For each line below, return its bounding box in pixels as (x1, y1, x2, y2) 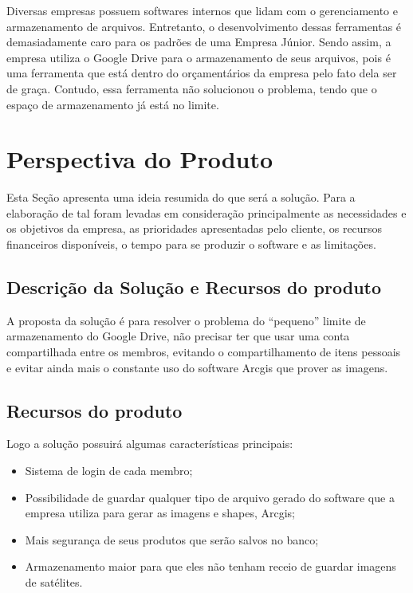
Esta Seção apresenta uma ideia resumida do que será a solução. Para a (6, 189, 356, 206)
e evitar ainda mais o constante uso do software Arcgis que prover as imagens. (6, 359, 388, 375)
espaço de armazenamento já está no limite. (6, 96, 219, 112)
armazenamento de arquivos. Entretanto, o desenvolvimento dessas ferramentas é (6, 18, 402, 34)
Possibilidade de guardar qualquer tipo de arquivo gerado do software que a (25, 489, 395, 505)
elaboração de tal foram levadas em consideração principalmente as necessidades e (6, 204, 407, 221)
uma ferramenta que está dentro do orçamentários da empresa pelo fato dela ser (6, 65, 397, 81)
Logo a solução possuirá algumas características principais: (6, 435, 293, 452)
